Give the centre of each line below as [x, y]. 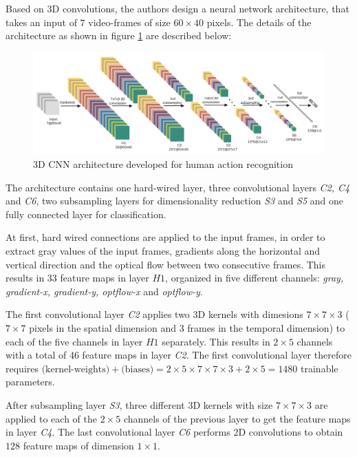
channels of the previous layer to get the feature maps [237, 418]
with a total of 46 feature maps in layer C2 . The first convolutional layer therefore [178, 355]
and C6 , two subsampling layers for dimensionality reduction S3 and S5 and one [175, 201]
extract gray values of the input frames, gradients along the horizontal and [163, 250]
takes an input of [41, 22]
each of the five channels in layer [74, 341]
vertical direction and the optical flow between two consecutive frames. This [166, 264]
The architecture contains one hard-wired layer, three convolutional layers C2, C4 [178, 187]
